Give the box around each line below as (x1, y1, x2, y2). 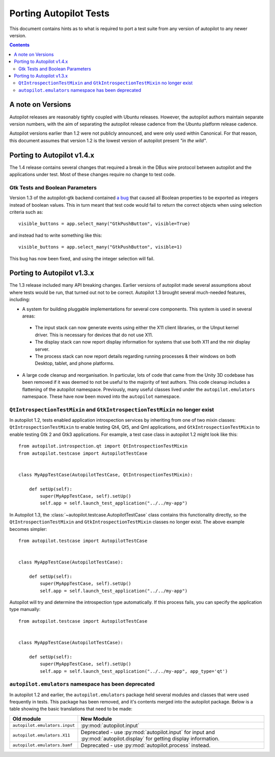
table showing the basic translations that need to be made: (9, 706, 132, 712)
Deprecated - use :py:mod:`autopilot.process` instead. (80, 742, 211, 749)
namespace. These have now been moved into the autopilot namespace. (22, 393, 181, 399)
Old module (12, 715, 41, 722)
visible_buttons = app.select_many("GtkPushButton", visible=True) (18, 221, 190, 227)
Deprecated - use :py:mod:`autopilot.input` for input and (80, 728, 215, 736)
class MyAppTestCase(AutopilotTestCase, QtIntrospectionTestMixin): (18, 472, 193, 477)
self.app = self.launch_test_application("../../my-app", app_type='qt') (40, 668, 228, 674)
